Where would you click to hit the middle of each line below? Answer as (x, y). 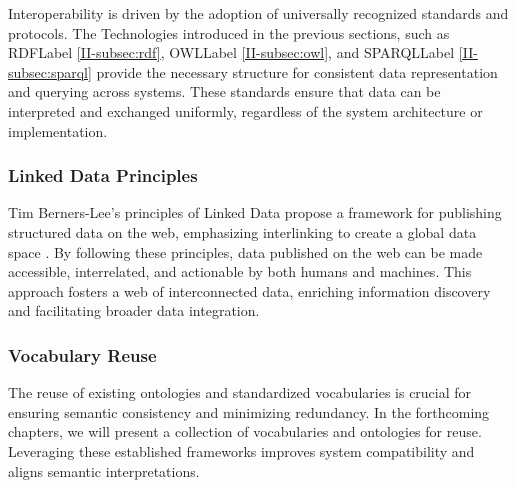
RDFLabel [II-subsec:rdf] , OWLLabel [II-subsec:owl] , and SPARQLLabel (231, 52)
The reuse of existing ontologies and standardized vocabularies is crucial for (240, 392)
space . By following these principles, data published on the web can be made (245, 251)
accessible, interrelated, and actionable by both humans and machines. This (240, 271)
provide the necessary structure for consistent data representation (297, 71)
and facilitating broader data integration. (134, 310)
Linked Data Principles (103, 175)
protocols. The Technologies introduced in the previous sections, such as (229, 32)
